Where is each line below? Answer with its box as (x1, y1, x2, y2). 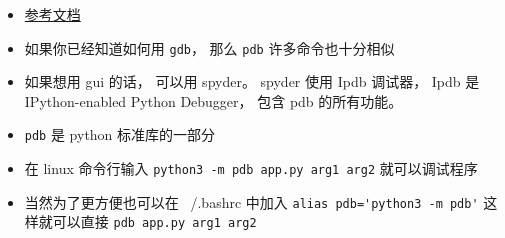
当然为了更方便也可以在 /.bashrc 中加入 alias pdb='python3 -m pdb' (24, 191, 479, 212)
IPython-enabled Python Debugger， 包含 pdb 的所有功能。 (24, 90, 403, 111)
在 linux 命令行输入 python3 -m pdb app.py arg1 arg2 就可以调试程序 (24, 158, 478, 179)
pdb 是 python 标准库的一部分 (24, 124, 216, 145)
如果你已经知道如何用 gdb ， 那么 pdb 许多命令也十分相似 (24, 37, 395, 58)
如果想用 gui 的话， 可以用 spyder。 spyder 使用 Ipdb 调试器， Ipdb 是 (24, 71, 480, 92)
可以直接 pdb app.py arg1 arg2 (52, 211, 257, 232)
